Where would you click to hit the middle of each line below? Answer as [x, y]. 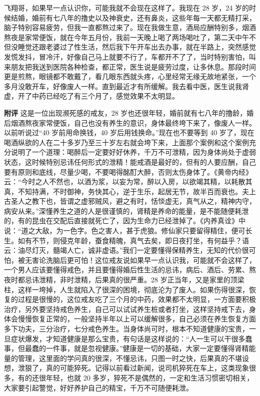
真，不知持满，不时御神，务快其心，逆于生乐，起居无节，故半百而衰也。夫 [126, 191]
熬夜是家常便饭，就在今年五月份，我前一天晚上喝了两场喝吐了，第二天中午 [126, 37]
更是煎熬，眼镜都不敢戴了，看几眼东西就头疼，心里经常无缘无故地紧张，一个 [130, 76]
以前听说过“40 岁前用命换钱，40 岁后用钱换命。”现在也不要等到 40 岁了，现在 [129, 132]
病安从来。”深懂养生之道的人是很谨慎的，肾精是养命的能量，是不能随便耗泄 [126, 211]
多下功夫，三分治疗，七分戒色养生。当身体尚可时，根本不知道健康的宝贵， [126, 328]
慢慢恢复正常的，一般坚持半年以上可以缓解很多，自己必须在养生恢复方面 [137, 319]
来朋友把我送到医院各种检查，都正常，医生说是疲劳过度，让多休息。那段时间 [130, 66]
